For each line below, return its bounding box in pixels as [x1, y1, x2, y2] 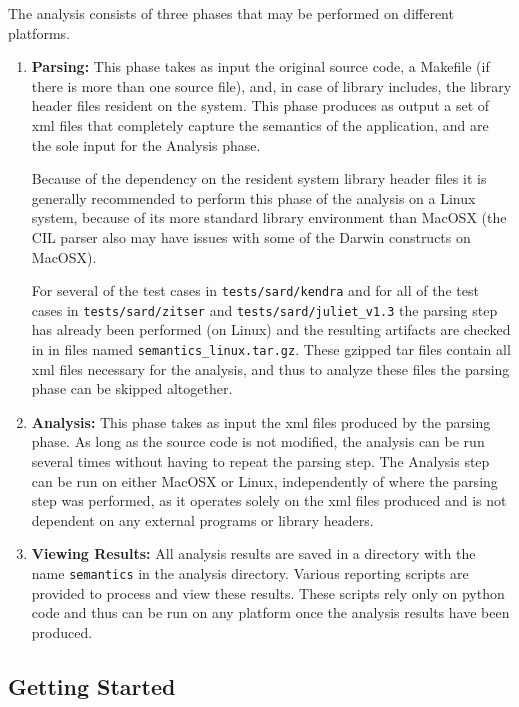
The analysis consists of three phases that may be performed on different [8, 3, 454, 23]
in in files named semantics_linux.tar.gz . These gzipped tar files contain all [31, 339, 511, 360]
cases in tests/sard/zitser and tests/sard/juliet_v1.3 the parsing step [31, 299, 498, 320]
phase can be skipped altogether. [31, 378, 233, 399]
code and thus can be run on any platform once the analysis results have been [31, 602, 510, 623]
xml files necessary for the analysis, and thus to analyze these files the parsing [31, 358, 510, 379]
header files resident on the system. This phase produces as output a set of [31, 95, 490, 116]
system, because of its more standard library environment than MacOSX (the [31, 207, 507, 228]
